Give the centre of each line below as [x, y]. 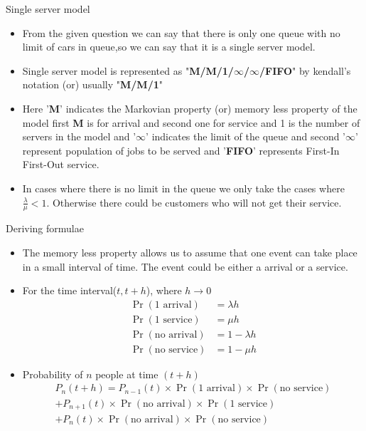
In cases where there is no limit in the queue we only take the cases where [183, 188]
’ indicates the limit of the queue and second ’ [246, 136]
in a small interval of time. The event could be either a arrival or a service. [185, 266]
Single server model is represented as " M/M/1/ [128, 70]
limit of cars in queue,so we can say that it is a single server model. [169, 47]
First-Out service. [61, 164]
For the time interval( [70, 290]
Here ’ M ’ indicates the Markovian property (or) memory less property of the [190, 108]
